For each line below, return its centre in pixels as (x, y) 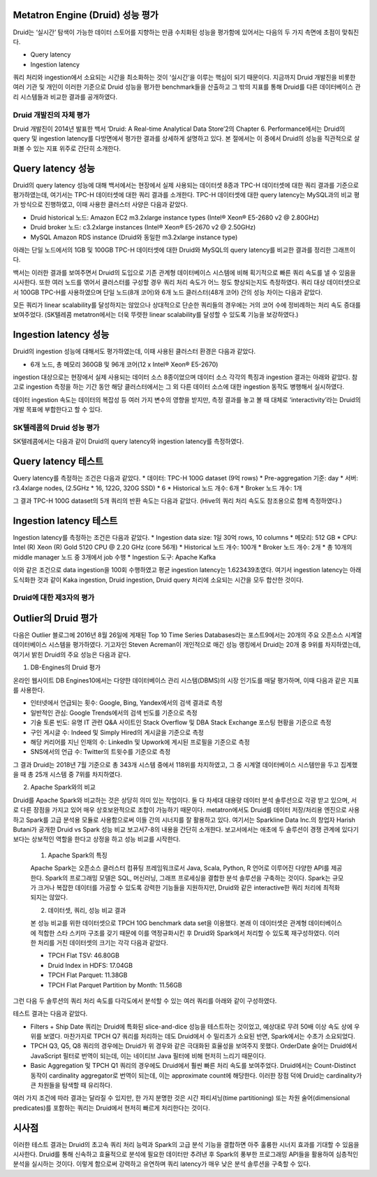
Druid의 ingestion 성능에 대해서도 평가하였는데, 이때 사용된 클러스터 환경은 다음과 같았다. (134, 351)
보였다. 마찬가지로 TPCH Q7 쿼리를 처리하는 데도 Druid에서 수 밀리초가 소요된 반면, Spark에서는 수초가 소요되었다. (199, 1036)
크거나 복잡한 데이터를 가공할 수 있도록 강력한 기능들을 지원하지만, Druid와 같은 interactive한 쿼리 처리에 (179, 887)
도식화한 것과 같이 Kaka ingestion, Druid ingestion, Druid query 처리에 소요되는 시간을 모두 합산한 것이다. (158, 580)
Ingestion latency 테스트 (65, 521)
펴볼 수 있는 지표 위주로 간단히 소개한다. (67, 148)
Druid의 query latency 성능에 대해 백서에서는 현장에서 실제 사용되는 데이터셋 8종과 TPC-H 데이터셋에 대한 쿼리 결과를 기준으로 (186, 185)
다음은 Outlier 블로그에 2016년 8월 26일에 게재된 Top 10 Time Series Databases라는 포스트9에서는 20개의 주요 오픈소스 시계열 (187, 635)
